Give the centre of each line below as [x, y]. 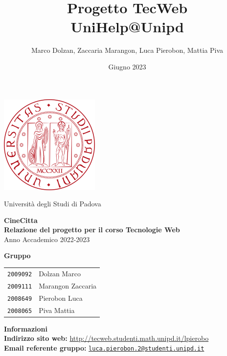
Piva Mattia [57, 310]
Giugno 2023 [127, 66]
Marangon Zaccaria [68, 285]
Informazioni [26, 328]
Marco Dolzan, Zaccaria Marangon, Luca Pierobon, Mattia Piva [127, 50]
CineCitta [21, 220]
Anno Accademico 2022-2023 [47, 239]
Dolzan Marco [60, 273]
